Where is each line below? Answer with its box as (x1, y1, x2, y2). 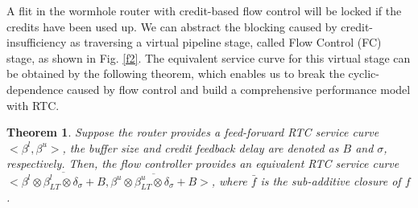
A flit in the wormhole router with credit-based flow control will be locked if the (6, 2, 402, 18)
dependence (6, 80, 64, 97)
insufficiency (6, 34, 67, 51)
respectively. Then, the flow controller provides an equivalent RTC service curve (6, 155, 399, 172)
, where (211, 172, 247, 189)
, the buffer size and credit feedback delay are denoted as (62, 139, 339, 156)
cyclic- (348, 65, 379, 82)
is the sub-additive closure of (260, 172, 401, 189)
